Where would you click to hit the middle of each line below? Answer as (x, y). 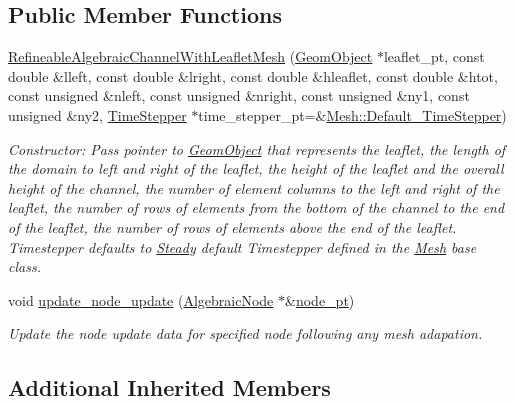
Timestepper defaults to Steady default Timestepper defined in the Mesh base (242, 246)
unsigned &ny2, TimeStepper (97, 114)
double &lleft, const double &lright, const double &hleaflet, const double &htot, (253, 75)
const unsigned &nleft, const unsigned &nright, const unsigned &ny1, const (239, 95)
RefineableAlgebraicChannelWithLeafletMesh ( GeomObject (190, 56)
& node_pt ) (320, 299)
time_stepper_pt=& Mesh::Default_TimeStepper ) (352, 114)
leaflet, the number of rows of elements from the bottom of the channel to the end (256, 207)
